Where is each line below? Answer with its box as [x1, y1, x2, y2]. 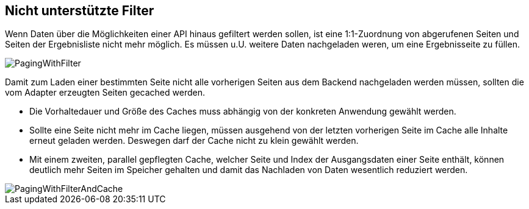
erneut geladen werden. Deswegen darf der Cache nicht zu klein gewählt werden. [29, 135, 359, 146]
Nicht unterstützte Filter [5, 3, 154, 18]
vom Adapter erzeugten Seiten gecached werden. [5, 87, 205, 98]
